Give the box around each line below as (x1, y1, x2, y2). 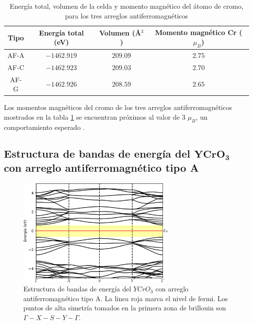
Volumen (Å (99, 27, 141, 37)
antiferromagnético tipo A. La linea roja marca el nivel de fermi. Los (23, 293, 228, 303)
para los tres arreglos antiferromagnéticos (65, 10, 188, 20)
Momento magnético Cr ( (155, 27, 242, 37)
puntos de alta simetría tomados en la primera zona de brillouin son (23, 303, 226, 313)
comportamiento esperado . (4, 122, 85, 132)
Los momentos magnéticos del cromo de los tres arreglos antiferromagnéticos (4, 102, 232, 112)
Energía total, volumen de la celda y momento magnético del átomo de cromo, (9, 1, 244, 11)
